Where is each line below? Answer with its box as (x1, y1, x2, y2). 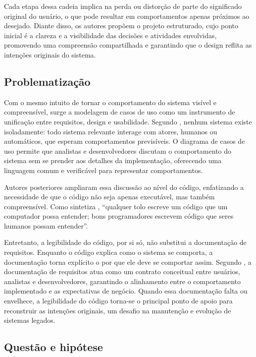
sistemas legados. (4, 315, 55, 325)
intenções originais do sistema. (4, 49, 96, 59)
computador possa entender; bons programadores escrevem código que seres (4, 211, 234, 221)
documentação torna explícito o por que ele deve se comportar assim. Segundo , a (4, 256, 252, 267)
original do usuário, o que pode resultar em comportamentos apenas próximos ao (4, 10, 250, 21)
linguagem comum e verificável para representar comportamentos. (4, 165, 203, 175)
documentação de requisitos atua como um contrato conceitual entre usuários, (4, 266, 240, 277)
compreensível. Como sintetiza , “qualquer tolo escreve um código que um (4, 201, 228, 211)
